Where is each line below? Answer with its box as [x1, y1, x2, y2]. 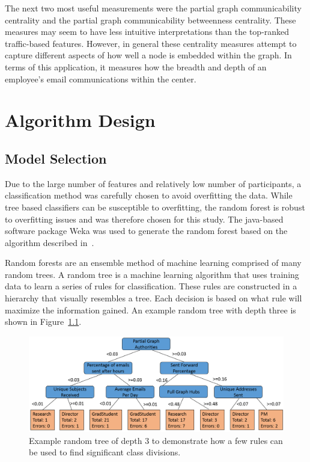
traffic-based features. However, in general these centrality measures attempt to [5, 37, 297, 49]
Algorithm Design [5, 108, 156, 132]
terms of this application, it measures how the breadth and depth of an [5, 60, 267, 73]
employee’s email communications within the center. [5, 72, 196, 85]
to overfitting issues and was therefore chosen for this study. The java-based [5, 212, 284, 225]
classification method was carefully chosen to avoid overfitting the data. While [5, 189, 293, 202]
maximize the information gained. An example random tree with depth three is [5, 303, 296, 316]
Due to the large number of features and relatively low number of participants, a [5, 177, 302, 189]
